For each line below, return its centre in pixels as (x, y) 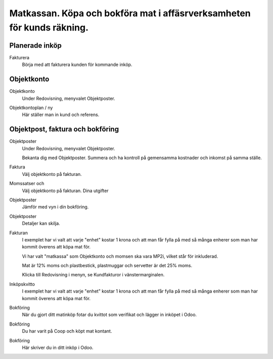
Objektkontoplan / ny (31, 107)
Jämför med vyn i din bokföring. (55, 207)
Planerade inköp (35, 45)
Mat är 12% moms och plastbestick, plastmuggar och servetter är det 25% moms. (107, 266)
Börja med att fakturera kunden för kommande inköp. (77, 65)
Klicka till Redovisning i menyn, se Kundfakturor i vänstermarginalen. (93, 275)
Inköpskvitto (22, 284)
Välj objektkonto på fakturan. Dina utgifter (65, 191)
